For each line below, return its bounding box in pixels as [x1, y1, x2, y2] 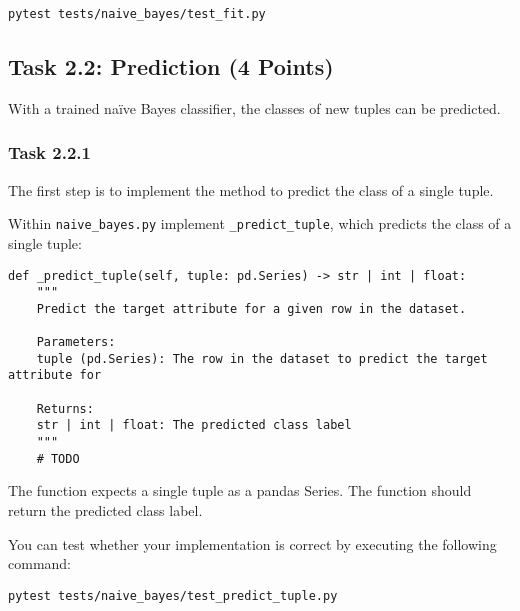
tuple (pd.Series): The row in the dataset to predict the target [36, 351, 488, 366]
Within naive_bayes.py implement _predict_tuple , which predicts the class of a [8, 213, 512, 234]
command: [8, 553, 71, 574]
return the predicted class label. [8, 499, 203, 520]
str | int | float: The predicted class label [36, 418, 352, 433]
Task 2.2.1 [8, 140, 91, 165]
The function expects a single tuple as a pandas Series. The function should [8, 480, 472, 501]
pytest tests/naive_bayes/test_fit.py [8, 7, 266, 21]
